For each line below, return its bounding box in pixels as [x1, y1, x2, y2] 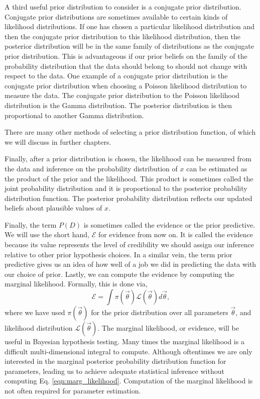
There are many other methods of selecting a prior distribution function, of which [5, 127, 256, 137]
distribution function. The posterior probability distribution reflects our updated [5, 192, 252, 203]
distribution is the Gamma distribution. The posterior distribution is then [5, 99, 232, 110]
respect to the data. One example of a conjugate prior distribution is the [5, 70, 228, 81]
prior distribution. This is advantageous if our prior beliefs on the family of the [5, 50, 247, 61]
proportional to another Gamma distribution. [5, 110, 144, 120]
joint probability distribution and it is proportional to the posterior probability [5, 183, 247, 193]
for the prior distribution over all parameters [91, 307, 228, 318]
